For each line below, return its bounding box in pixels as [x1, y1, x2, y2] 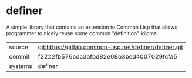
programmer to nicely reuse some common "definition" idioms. [6, 29, 159, 36]
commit [9, 52, 30, 60]
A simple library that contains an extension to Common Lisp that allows [6, 23, 178, 30]
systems [9, 62, 32, 70]
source [9, 43, 28, 51]
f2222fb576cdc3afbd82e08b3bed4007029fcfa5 [38, 52, 178, 60]
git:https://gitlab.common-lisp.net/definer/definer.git [38, 43, 183, 51]
